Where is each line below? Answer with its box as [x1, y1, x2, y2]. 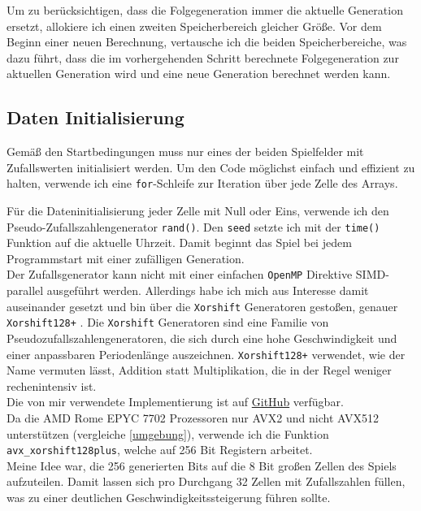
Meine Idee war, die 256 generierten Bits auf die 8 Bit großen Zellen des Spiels [7, 457, 397, 474]
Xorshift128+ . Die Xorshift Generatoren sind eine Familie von [7, 314, 329, 331]
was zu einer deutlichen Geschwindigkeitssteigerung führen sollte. [7, 489, 331, 506]
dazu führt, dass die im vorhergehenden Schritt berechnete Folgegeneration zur [7, 49, 399, 66]
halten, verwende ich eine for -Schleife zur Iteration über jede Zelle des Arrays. [7, 175, 398, 192]
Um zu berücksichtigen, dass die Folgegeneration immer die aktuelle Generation [7, 2, 403, 18]
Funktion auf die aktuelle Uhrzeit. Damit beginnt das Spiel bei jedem [7, 234, 352, 251]
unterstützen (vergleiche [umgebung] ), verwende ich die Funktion [7, 425, 329, 442]
